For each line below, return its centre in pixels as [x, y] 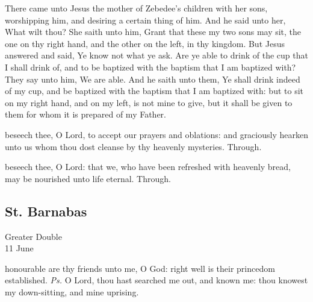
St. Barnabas [46, 211]
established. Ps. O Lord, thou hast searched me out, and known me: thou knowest [156, 280]
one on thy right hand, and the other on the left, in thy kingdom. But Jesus [145, 43]
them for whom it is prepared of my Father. [85, 114]
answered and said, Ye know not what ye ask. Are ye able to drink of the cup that [156, 55]
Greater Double [33, 236]
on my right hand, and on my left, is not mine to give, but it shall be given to [149, 102]
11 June [19, 248]
